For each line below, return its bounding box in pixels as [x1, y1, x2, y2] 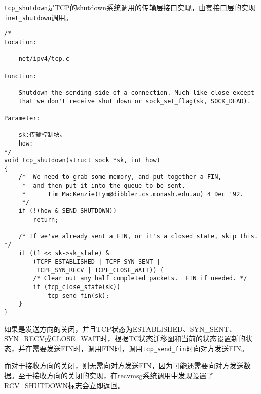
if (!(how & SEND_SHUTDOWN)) [18, 207, 117, 215]
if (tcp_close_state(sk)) [33, 283, 121, 291]
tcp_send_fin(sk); [47, 292, 109, 299]
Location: [4, 38, 37, 46]
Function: [4, 72, 37, 80]
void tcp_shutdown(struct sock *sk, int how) [4, 157, 160, 164]
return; [33, 216, 59, 223]
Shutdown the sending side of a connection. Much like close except [18, 89, 254, 96]
